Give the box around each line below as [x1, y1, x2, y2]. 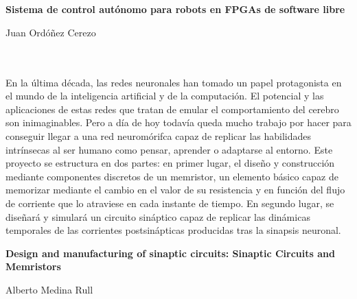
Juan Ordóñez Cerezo [5, 25, 96, 39]
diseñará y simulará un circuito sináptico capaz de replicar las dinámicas [5, 209, 310, 224]
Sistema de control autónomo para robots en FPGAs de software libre [5, 2, 345, 16]
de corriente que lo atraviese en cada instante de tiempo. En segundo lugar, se [5, 195, 334, 210]
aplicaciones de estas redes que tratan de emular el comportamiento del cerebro [5, 101, 339, 116]
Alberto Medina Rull [5, 282, 93, 296]
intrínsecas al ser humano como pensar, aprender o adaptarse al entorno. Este [5, 142, 333, 156]
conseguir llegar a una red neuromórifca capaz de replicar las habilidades [5, 128, 312, 143]
